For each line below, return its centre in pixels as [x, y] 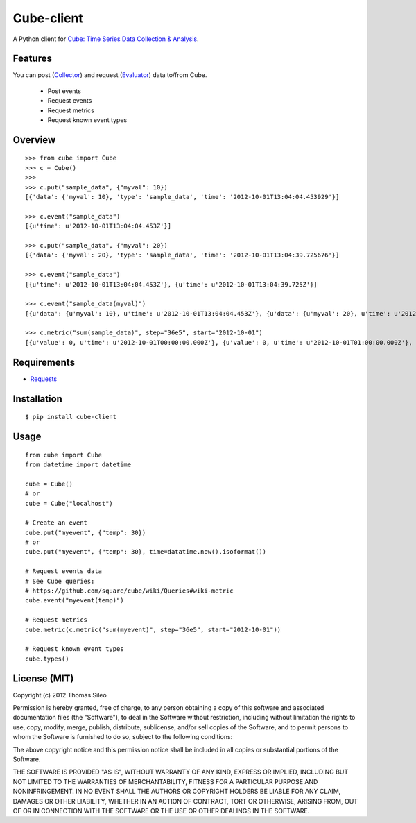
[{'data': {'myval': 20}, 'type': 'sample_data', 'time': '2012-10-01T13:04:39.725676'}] [182, 255]
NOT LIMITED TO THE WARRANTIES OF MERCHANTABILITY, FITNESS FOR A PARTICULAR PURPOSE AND [165, 781]
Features [32, 59]
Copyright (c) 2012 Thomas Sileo [60, 695]
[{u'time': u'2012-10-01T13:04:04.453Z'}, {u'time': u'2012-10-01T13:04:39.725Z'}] [172, 284]
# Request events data [64, 571]
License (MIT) [43, 678]
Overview [34, 140]
